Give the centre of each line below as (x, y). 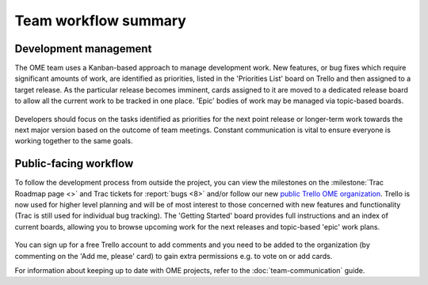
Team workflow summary (100, 21)
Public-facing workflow (74, 163)
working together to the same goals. (74, 141)
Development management (83, 49)
